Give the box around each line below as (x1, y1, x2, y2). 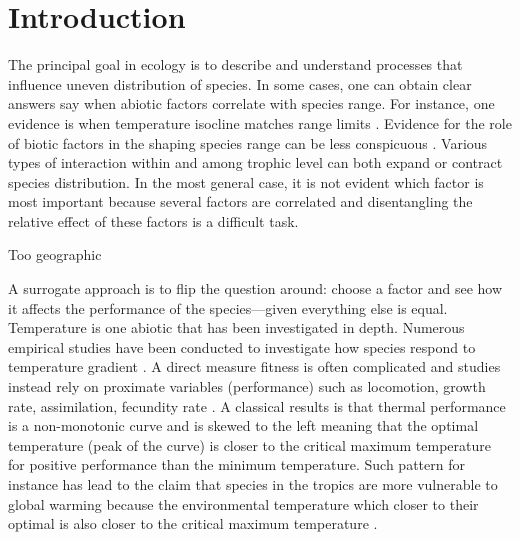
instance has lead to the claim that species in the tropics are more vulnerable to (8, 474, 498, 494)
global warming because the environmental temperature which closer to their (8, 493, 479, 514)
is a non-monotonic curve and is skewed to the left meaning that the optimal (8, 415, 479, 436)
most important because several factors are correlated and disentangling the (8, 191, 473, 212)
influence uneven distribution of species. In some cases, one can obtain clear (8, 73, 472, 94)
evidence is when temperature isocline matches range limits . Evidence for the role (8, 112, 512, 133)
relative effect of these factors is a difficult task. (8, 210, 299, 231)
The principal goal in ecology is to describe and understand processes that (8, 54, 463, 75)
